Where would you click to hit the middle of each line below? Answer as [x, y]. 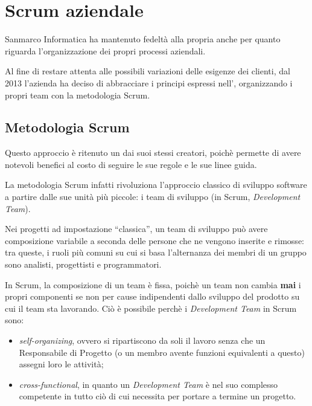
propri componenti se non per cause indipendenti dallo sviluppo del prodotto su [152, 296]
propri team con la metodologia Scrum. [78, 95]
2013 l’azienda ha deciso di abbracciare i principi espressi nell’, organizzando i [149, 82]
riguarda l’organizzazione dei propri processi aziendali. [105, 50]
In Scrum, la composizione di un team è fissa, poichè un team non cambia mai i [153, 284]
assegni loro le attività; [61, 364]
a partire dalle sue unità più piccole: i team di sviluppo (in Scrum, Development [153, 197]
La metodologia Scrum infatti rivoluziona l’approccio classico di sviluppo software [156, 185]
